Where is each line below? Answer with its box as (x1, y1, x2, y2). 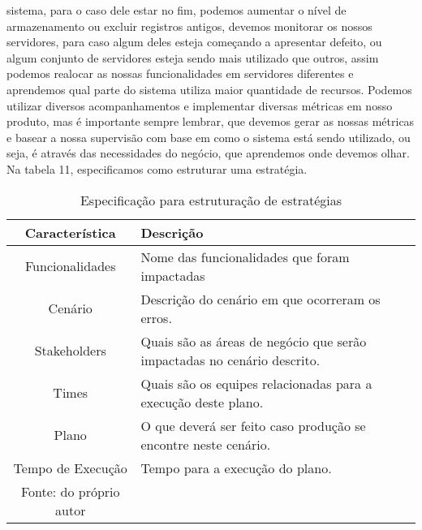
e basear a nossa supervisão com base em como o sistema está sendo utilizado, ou (6, 128, 411, 145)
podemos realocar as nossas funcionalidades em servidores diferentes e (6, 65, 354, 82)
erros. (140, 308, 172, 327)
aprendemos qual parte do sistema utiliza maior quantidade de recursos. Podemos (6, 80, 412, 97)
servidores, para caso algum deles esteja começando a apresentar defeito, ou (6, 33, 382, 50)
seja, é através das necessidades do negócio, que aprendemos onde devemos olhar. (6, 144, 410, 162)
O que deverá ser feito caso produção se (140, 416, 366, 435)
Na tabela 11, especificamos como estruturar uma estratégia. (6, 160, 308, 177)
